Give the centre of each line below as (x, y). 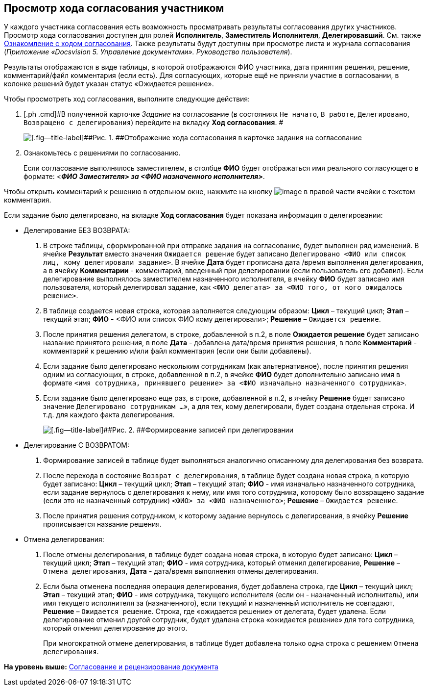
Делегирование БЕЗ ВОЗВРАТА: (77, 230)
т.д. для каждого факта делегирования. (109, 415)
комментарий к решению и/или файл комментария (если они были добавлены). (177, 351)
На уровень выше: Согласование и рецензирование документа (111, 667)
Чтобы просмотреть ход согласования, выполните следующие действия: (127, 99)
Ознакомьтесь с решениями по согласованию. (102, 153)
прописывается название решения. (103, 524)
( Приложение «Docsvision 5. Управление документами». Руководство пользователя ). (148, 52)
